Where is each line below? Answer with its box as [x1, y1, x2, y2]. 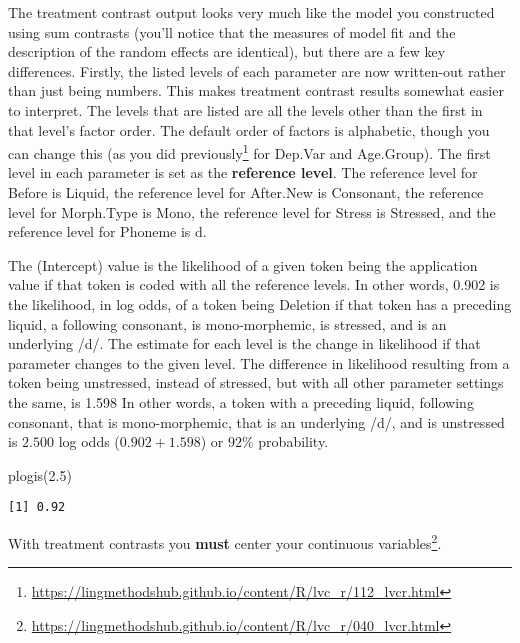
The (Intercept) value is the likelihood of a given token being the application [8, 254, 478, 275]
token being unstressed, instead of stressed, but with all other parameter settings [8, 372, 504, 393]
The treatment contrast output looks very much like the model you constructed [8, 2, 495, 22]
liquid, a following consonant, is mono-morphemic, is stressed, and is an [8, 313, 447, 334]
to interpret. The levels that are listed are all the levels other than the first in [8, 99, 483, 120]
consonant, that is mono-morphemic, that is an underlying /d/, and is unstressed [8, 411, 505, 432]
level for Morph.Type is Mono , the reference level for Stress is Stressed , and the [8, 201, 496, 222]
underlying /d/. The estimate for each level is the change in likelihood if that [8, 333, 481, 354]
